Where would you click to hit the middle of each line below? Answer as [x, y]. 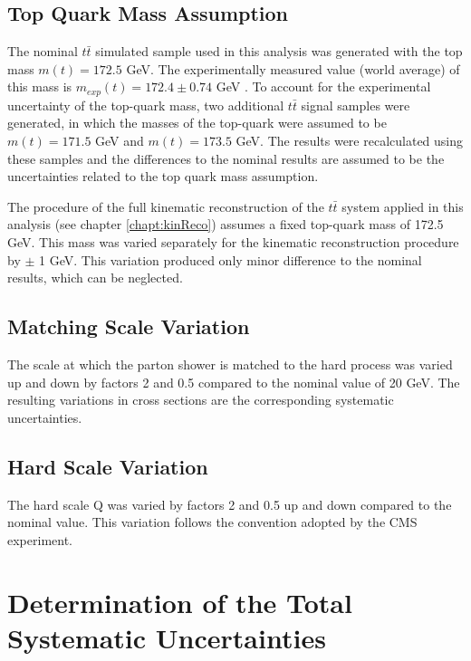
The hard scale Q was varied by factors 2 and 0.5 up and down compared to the [230, 504]
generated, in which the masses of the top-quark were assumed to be [197, 123]
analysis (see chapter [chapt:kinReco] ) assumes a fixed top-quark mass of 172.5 [226, 224]
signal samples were [356, 105]
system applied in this [403, 206]
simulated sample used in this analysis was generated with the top [279, 51]
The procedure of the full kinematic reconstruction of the [166, 206]
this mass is [40, 86]
